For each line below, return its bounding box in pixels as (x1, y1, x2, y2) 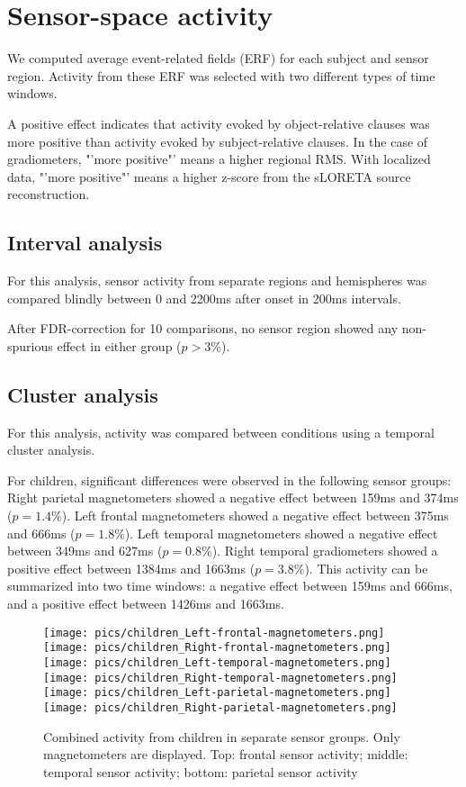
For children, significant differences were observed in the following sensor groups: (7, 470, 452, 489)
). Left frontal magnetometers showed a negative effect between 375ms (61, 506, 449, 525)
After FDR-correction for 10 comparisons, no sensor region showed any (7, 319, 399, 338)
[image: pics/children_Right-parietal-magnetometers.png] (43, 701, 398, 714)
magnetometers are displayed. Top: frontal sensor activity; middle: (43, 745, 408, 764)
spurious (7, 336, 53, 355)
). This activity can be (304, 558, 428, 577)
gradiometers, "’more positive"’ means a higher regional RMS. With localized (7, 149, 431, 168)
